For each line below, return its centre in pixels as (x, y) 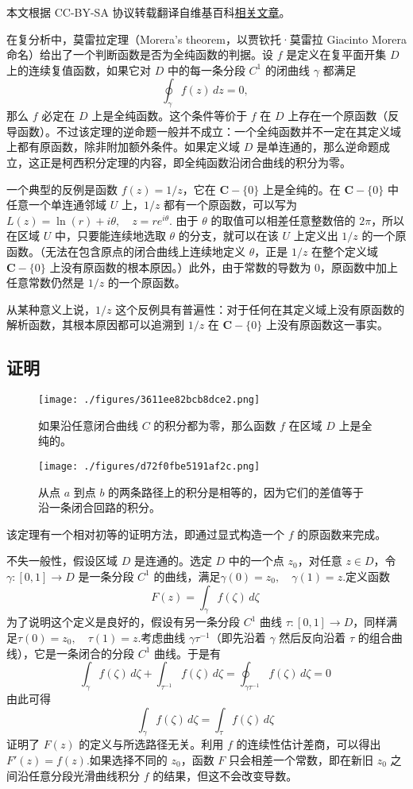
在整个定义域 (345, 251)
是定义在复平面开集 (336, 54)
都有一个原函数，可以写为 (231, 205)
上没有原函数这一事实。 (327, 325)
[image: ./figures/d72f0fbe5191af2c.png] (149, 466)
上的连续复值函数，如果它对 (79, 70)
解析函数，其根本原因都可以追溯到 (95, 325)
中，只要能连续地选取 (110, 236)
